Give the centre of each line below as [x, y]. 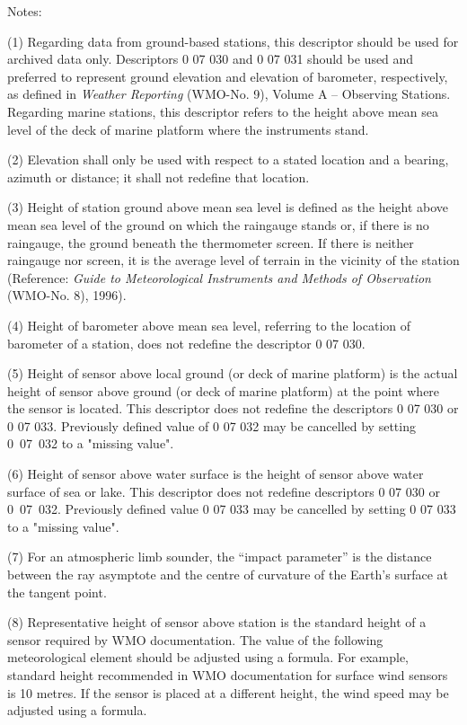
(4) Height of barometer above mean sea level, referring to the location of [209, 325]
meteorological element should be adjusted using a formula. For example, [208, 657]
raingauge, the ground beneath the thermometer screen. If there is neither [211, 242]
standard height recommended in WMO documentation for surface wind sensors [228, 675]
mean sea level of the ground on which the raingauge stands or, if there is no [218, 224]
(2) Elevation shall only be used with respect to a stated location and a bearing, [228, 159]
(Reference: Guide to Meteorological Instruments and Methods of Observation [219, 277]
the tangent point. [57, 592]
